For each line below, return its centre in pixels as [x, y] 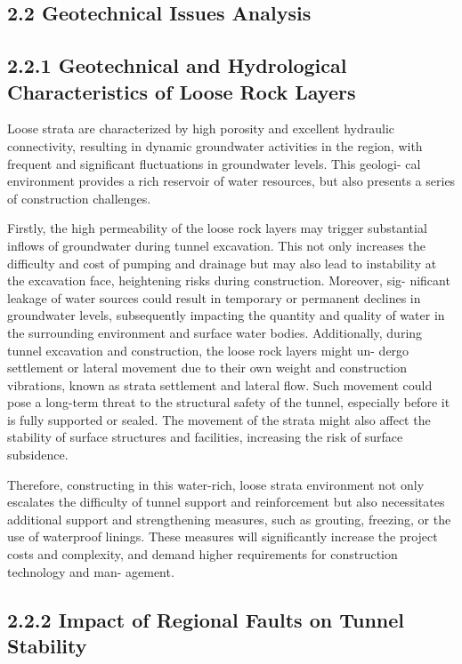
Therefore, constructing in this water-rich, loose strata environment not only [216, 484]
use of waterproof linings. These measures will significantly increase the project [223, 536]
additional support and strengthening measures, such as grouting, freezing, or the [229, 519]
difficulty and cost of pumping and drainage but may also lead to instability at [222, 263]
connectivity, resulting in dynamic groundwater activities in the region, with [215, 145]
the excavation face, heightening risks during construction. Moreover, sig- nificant [229, 280]
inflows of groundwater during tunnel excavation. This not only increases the [216, 245]
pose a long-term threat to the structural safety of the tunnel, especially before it [229, 402]
